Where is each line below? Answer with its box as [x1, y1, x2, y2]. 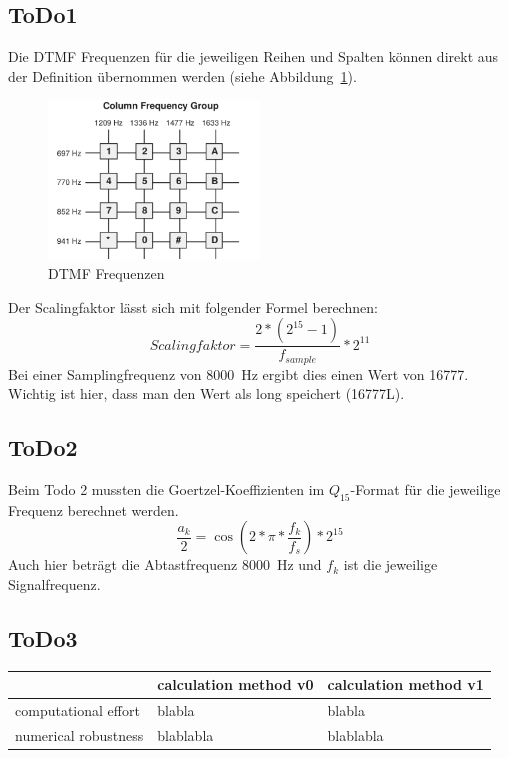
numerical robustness [15, 725, 144, 746]
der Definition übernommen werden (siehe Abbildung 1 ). [8, 65, 357, 86]
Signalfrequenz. [8, 574, 101, 595]
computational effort [15, 700, 140, 721]
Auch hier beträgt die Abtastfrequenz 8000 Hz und [8, 554, 322, 575]
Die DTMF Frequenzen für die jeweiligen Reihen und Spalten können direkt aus [8, 46, 499, 67]
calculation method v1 [327, 674, 484, 695]
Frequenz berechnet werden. [8, 499, 179, 520]
